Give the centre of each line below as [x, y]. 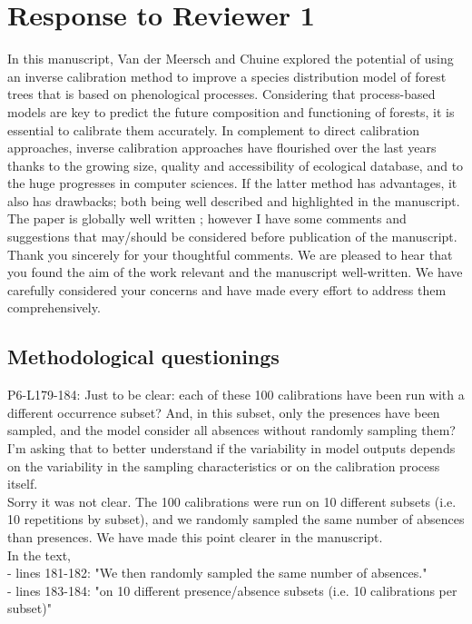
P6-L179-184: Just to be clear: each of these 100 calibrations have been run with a [236, 395]
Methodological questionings [143, 357]
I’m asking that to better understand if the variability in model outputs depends [231, 448]
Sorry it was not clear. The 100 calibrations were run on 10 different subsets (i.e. [232, 501]
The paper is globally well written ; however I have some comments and [207, 218]
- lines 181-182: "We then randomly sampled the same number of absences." [217, 573]
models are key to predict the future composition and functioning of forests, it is [231, 111]
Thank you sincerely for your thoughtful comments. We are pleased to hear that [230, 254]
